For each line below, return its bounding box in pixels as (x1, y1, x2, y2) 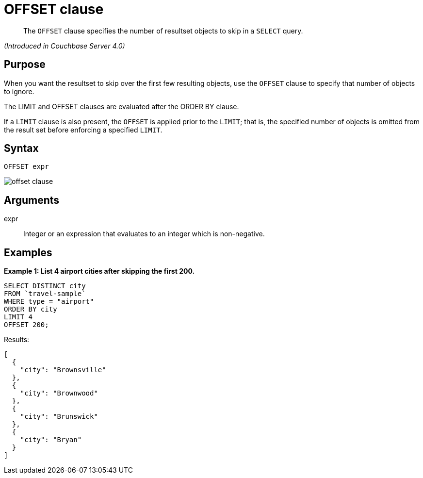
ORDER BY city (4, 305, 57, 313)
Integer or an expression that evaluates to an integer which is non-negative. (23, 230, 265, 238)
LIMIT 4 (4, 313, 33, 321)
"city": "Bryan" (20, 436, 82, 444)
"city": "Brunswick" (20, 412, 98, 421)
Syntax (4, 142, 39, 155)
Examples (4, 246, 52, 259)
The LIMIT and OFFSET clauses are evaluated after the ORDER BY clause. (4, 102, 239, 111)
